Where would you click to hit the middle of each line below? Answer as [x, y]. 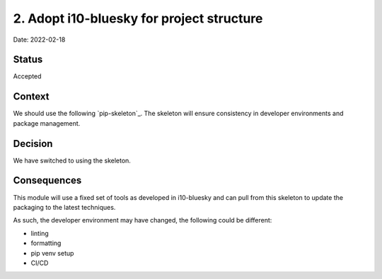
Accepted [27, 76]
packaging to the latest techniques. [64, 207]
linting [40, 233]
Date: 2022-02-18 [39, 40]
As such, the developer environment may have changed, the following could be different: [143, 220]
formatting [46, 243]
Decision [33, 144]
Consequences [47, 180]
